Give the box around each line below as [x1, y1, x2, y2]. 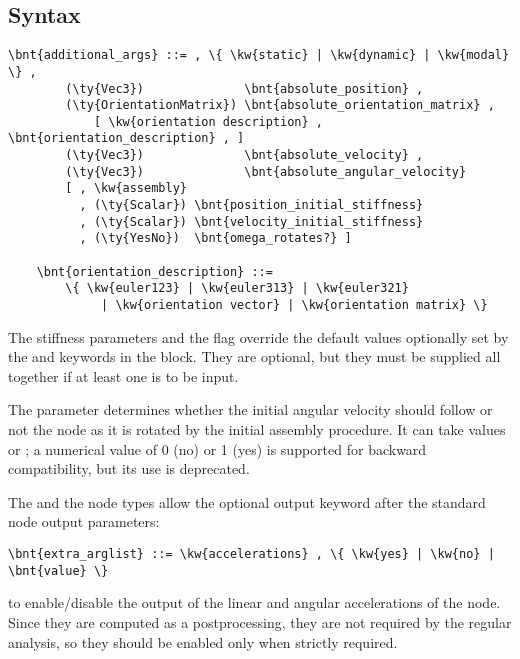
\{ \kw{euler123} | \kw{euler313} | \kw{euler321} [65, 281, 409, 296]
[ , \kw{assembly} [65, 181, 187, 196]
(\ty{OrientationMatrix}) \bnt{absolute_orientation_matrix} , [65, 98, 495, 113]
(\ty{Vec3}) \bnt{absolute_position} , [65, 81, 424, 96]
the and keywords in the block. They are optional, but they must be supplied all [8, 346, 501, 367]
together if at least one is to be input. [8, 365, 239, 386]
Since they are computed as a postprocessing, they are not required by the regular [8, 611, 512, 632]
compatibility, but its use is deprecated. [8, 458, 250, 479]
